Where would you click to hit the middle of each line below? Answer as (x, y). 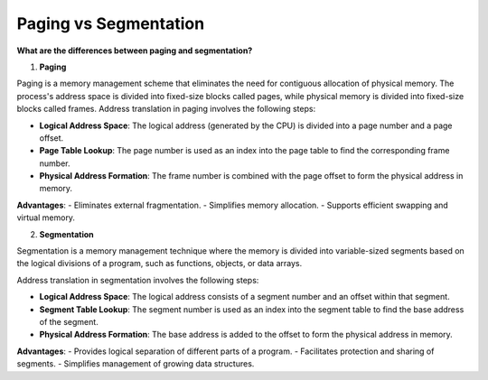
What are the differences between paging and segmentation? (135, 51)
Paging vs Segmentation (111, 23)
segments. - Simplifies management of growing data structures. (136, 364)
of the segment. (69, 321)
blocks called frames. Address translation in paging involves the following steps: (166, 109)
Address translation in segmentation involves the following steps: (138, 280)
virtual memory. (46, 218)
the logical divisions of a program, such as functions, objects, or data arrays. (160, 264)
